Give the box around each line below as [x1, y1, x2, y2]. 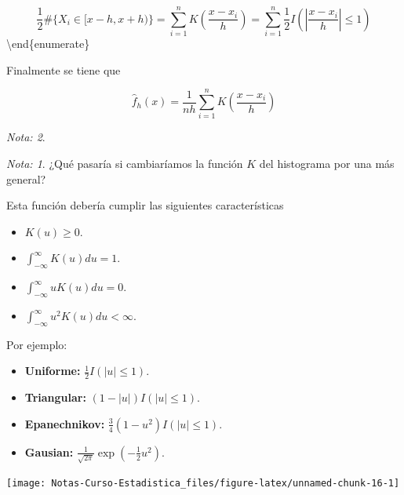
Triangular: [24, 389, 86, 406]
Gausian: [24, 443, 74, 460]
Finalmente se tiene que [6, 61, 121, 78]
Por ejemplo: [6, 336, 67, 352]
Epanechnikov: [24, 415, 105, 431]
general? [6, 170, 46, 187]
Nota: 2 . [6, 129, 45, 145]
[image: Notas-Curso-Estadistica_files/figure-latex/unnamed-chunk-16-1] [6, 477, 400, 489]
